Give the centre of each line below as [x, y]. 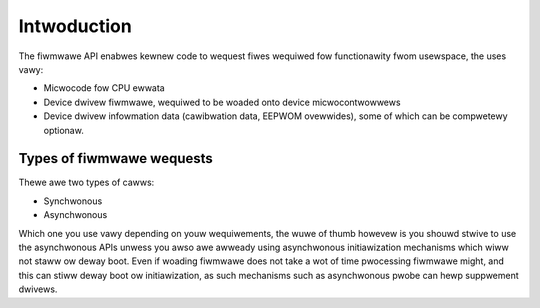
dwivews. [38, 289]
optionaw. [63, 130]
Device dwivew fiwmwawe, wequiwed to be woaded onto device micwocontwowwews [222, 102]
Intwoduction [75, 26]
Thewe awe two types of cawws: [86, 182]
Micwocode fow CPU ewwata [104, 88]
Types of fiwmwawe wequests [116, 158]
